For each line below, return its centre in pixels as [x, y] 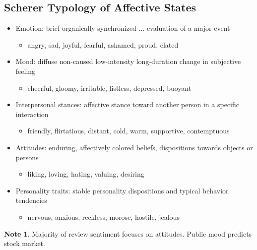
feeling [26, 71]
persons [27, 157]
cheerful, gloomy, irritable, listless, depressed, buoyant [109, 88]
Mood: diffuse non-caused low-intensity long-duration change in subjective [128, 61]
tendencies [31, 200]
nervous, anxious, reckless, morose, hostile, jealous [103, 217]
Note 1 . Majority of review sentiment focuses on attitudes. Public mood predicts [128, 233]
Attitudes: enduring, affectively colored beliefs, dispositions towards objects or [134, 147]
